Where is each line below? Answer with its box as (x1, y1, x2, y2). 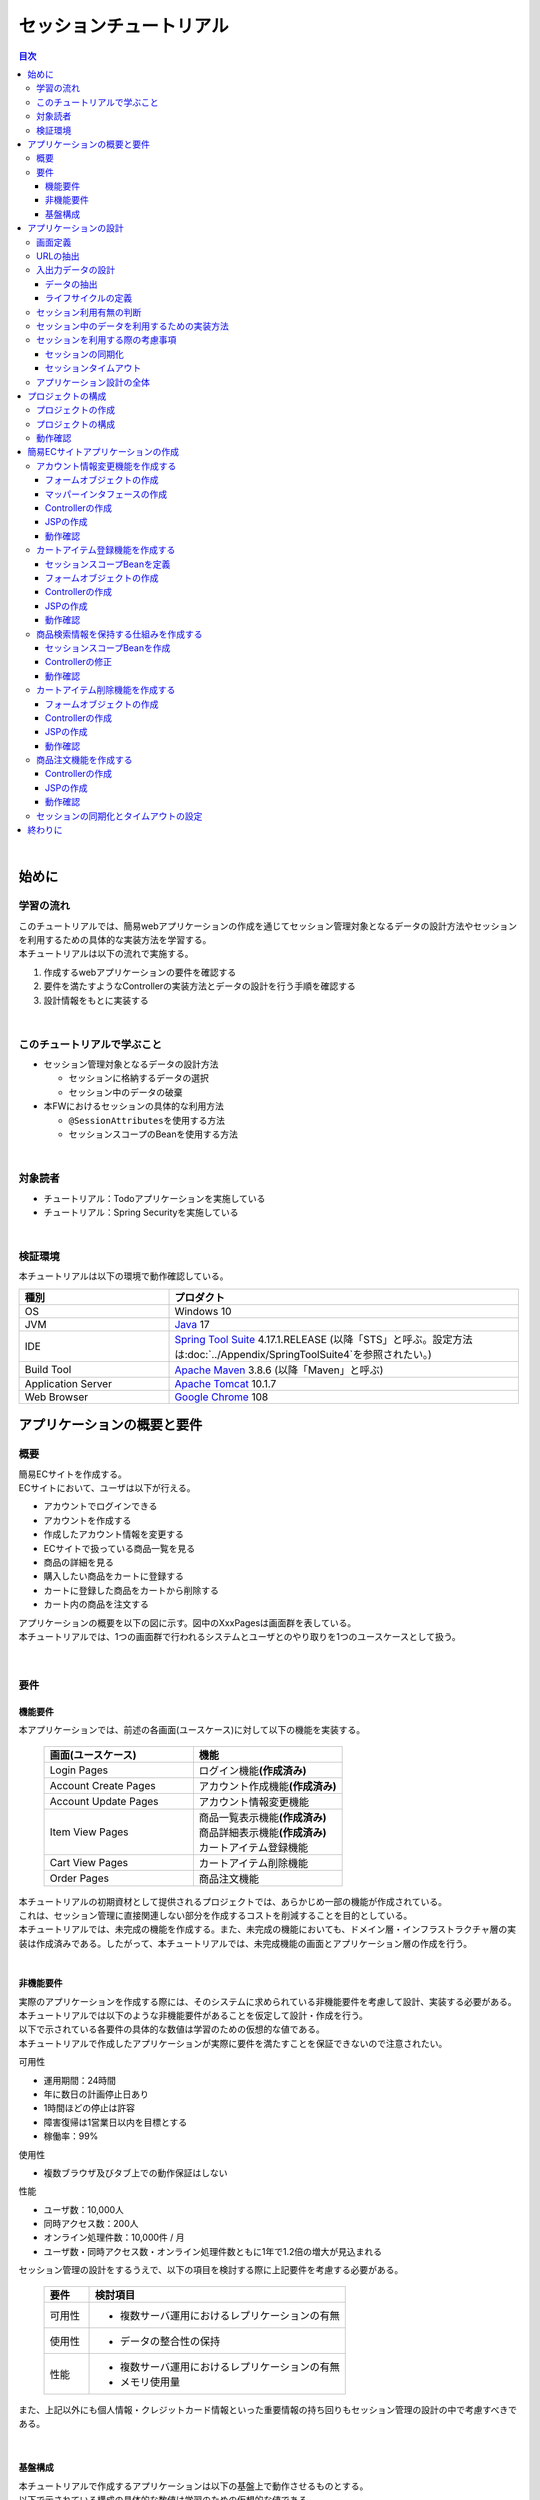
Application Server (24, 1376, 112, 1390)
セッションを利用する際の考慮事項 (36, 334, 177, 346)
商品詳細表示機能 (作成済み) (198, 1825, 327, 1839)
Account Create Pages (49, 1778, 156, 1792)
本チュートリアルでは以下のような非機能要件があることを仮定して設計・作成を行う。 (18, 2010, 369, 2021)
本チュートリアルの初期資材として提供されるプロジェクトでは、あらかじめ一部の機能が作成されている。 (18, 1895, 448, 1907)
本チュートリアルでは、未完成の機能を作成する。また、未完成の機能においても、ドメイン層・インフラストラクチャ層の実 (18, 1923, 517, 1935)
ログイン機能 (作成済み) (198, 1763, 307, 1777)
